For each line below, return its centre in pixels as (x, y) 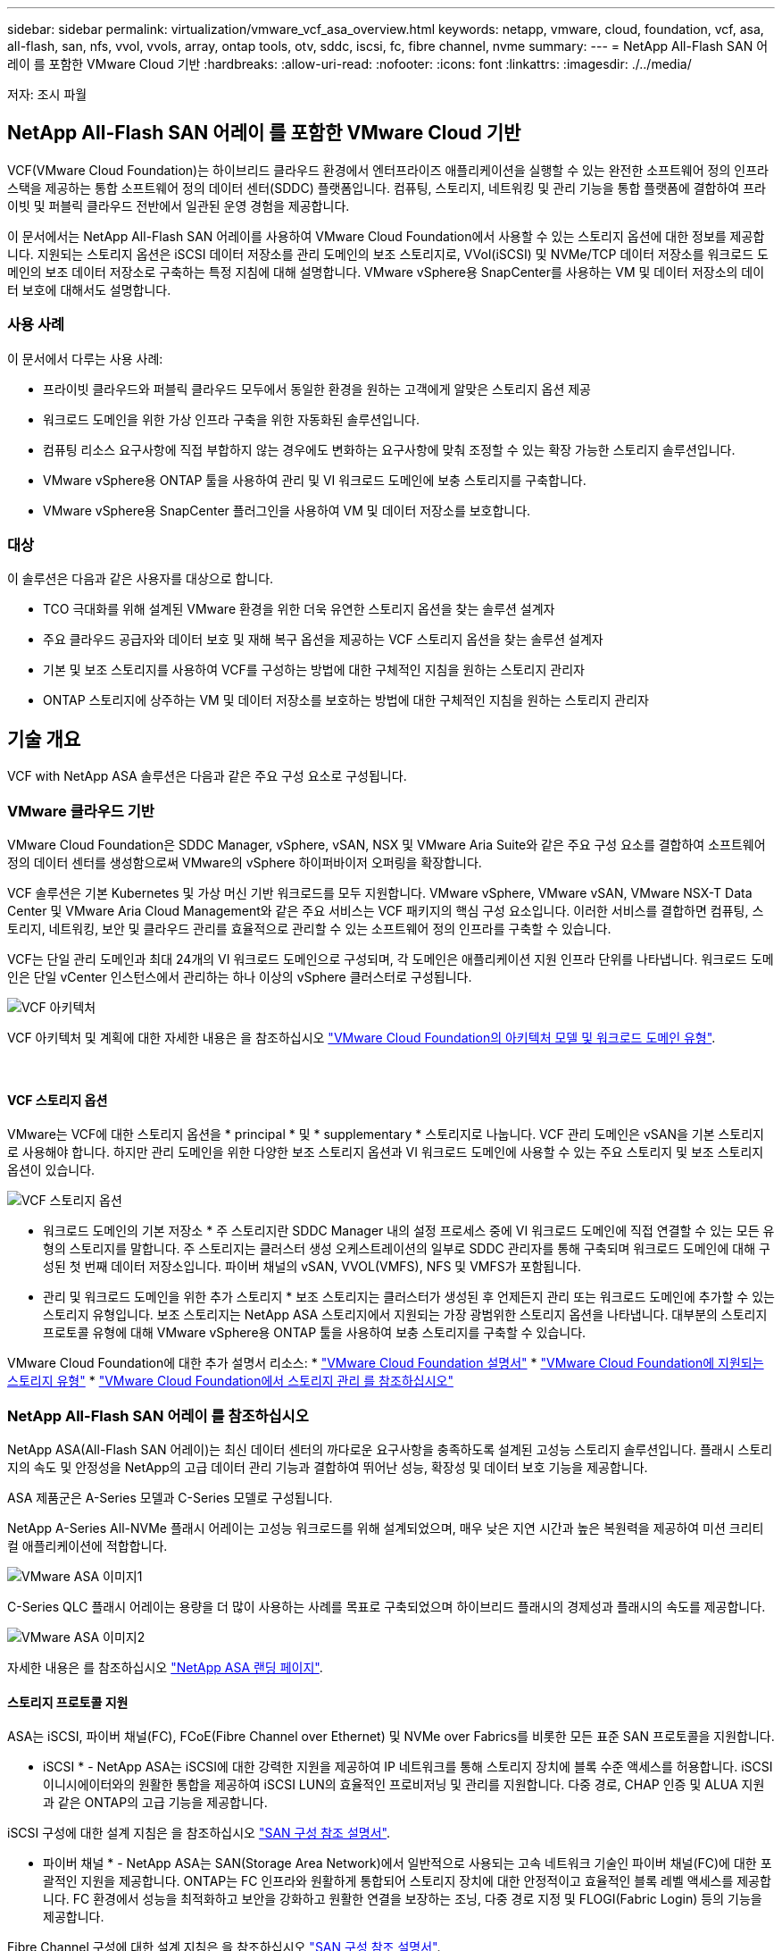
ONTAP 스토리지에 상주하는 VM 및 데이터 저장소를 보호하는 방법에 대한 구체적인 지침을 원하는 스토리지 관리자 (346, 700)
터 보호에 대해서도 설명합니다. (89, 289)
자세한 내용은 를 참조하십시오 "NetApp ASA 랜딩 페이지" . (165, 1667)
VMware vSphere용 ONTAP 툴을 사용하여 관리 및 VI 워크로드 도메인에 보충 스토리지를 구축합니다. (315, 480)
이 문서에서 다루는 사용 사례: (85, 358)
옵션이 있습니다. (51, 1170)
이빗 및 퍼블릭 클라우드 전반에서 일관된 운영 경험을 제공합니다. (179, 205)
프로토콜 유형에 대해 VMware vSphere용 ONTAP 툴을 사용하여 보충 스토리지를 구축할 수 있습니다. (315, 1333)
